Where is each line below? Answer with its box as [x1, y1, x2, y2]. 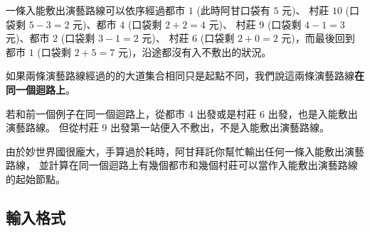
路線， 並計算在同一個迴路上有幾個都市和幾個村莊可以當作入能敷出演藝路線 [6, 158, 358, 172]
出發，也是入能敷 [268, 106, 348, 121]
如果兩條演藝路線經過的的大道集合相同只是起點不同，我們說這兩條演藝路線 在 [6, 68, 364, 83]
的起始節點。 [6, 171, 65, 186]
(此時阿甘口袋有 [196, 3, 270, 17]
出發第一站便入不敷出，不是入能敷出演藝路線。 [110, 120, 329, 135]
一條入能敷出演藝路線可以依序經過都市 [6, 3, 185, 17]
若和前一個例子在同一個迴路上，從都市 [6, 106, 185, 121]
